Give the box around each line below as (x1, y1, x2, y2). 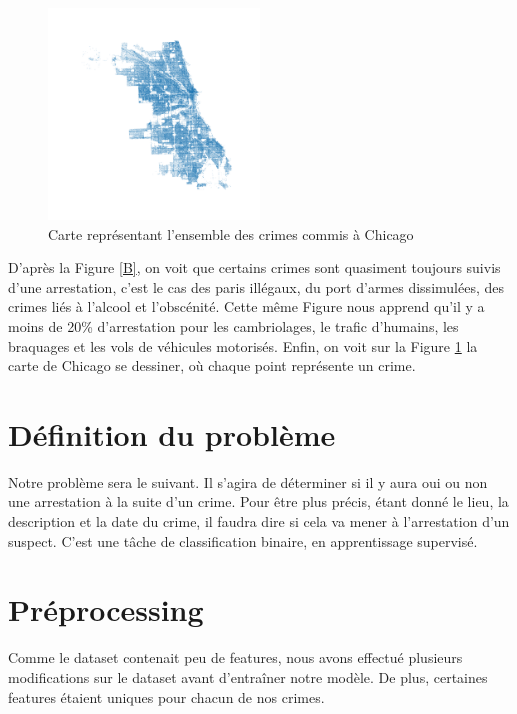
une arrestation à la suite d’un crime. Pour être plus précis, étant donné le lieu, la (8, 491, 509, 512)
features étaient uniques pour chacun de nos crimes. (8, 686, 325, 707)
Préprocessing (8, 589, 204, 630)
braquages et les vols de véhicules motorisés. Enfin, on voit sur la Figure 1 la (8, 335, 478, 356)
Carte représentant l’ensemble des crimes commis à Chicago (48, 223, 414, 244)
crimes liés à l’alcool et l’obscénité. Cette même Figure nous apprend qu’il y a (8, 296, 485, 317)
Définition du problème (8, 413, 336, 454)
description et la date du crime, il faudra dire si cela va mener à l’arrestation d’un (8, 511, 510, 532)
